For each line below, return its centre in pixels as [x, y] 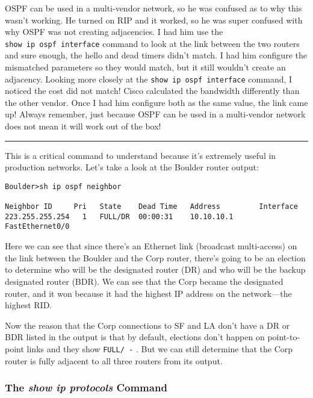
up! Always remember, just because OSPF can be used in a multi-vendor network [155, 114]
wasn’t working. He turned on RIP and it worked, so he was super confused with [154, 20]
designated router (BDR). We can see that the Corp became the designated [144, 281]
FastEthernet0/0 [37, 227]
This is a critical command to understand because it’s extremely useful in [141, 155]
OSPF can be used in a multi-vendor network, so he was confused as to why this [153, 8]
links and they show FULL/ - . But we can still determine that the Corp [160, 348]
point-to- [284, 337]
